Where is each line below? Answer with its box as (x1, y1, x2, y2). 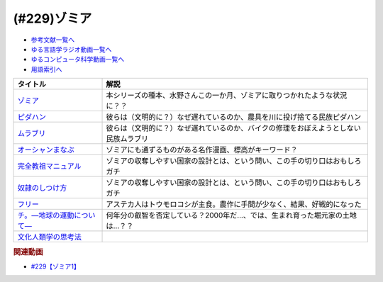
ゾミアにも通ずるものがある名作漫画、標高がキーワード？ (106, 145, 298, 155)
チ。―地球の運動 (17, 210, 74, 220)
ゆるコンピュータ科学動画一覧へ (30, 55, 124, 64)
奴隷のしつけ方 (17, 183, 67, 193)
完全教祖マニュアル (17, 162, 82, 171)
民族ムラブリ (106, 134, 149, 144)
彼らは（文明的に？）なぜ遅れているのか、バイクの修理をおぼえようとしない (106, 123, 362, 133)
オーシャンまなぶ (17, 145, 74, 155)
